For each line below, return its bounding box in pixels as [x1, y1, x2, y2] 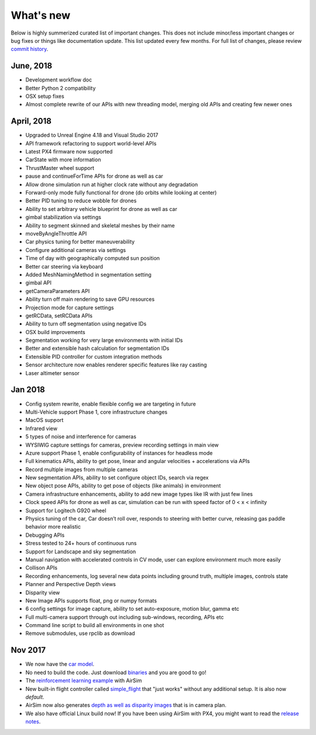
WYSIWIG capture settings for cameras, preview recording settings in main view [25, 441, 219, 448]
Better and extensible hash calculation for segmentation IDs [25, 345, 170, 352]
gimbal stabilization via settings [25, 214, 102, 221]
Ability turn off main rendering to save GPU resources [25, 296, 155, 303]
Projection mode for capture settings [25, 304, 114, 311]
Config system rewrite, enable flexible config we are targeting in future [25, 400, 196, 407]
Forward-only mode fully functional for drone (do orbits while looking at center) [25, 189, 217, 196]
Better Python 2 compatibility [25, 84, 96, 91]
